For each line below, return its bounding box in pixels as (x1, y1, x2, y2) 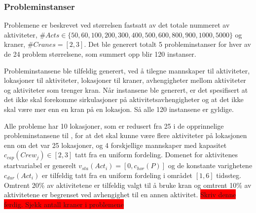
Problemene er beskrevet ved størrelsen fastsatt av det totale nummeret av (4, 20, 230, 30)
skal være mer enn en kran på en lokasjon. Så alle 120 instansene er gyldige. (4, 104, 234, 114)
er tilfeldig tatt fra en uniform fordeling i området (41, 170, 193, 180)
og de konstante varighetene (168, 160, 253, 171)
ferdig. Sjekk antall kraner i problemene (4, 199, 124, 209)
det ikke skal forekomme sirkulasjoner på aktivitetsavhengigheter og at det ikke (4, 94, 244, 105)
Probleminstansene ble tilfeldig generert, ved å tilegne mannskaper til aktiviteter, (4, 65, 250, 75)
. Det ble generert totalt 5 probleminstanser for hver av (84, 39, 251, 49)
